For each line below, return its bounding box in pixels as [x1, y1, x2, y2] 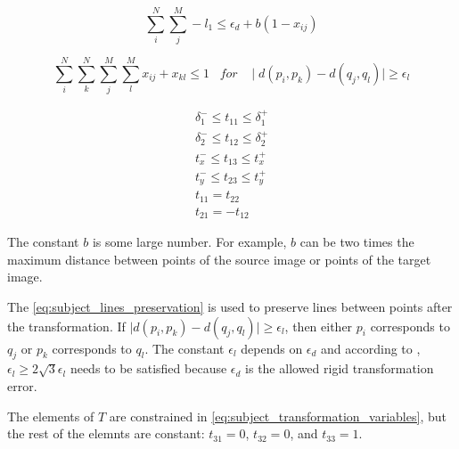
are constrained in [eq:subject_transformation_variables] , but [109, 406, 447, 425]
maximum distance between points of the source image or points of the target [7, 249, 431, 268]
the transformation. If [7, 316, 126, 335]
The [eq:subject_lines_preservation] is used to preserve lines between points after [7, 298, 453, 316]
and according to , [321, 339, 421, 357]
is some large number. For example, [92, 233, 287, 251]
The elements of [7, 406, 94, 425]
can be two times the [299, 233, 414, 251]
